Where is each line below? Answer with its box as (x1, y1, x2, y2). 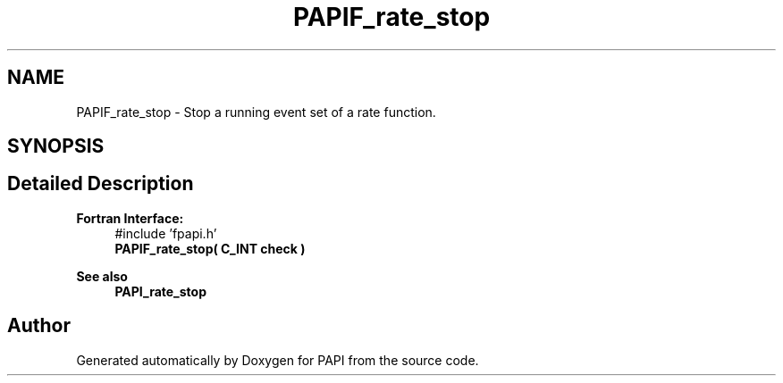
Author (7, 314, 71, 337)
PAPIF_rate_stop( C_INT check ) (114, 240, 306, 256)
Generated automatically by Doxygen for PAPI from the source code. (76, 352, 479, 368)
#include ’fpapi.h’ (114, 225, 217, 241)
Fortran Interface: (76, 210, 184, 226)
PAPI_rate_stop (114, 283, 207, 299)
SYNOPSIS (7, 135, 105, 158)
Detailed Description (7, 172, 194, 196)
